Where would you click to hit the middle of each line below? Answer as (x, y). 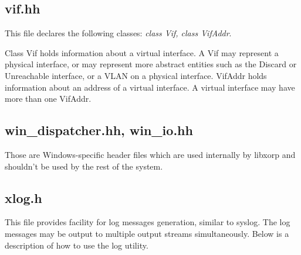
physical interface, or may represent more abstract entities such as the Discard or (151, 64)
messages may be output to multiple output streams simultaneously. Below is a (147, 233)
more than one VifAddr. (48, 99)
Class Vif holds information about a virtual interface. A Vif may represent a (142, 52)
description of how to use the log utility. (77, 245)
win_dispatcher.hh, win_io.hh (99, 130)
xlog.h (23, 197)
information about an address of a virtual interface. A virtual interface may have (150, 87)
